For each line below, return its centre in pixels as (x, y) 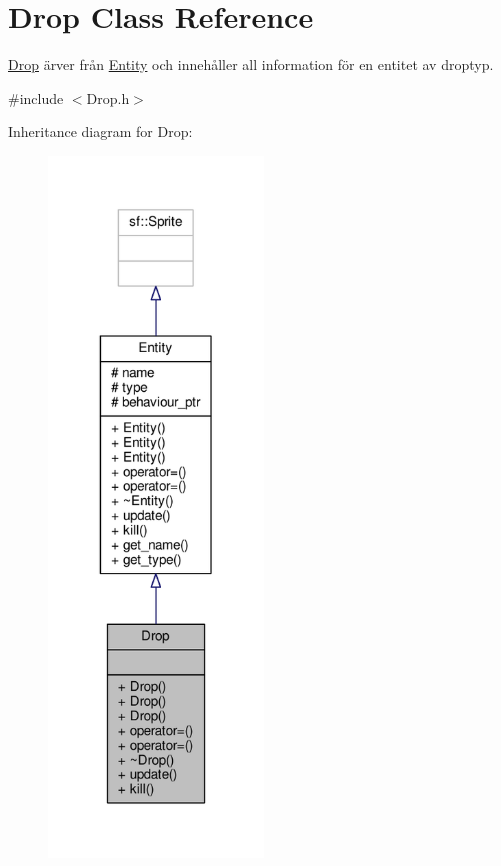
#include (36, 97)
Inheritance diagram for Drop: (100, 131)
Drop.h (108, 97)
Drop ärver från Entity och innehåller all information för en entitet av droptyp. (251, 64)
